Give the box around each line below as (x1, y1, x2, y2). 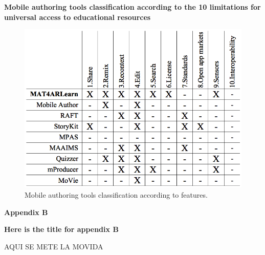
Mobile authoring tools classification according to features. (25, 189, 208, 200)
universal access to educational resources (4, 11, 151, 22)
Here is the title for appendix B (4, 224, 119, 235)
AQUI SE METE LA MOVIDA (4, 241, 103, 251)
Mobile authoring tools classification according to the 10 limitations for (4, 2, 261, 12)
